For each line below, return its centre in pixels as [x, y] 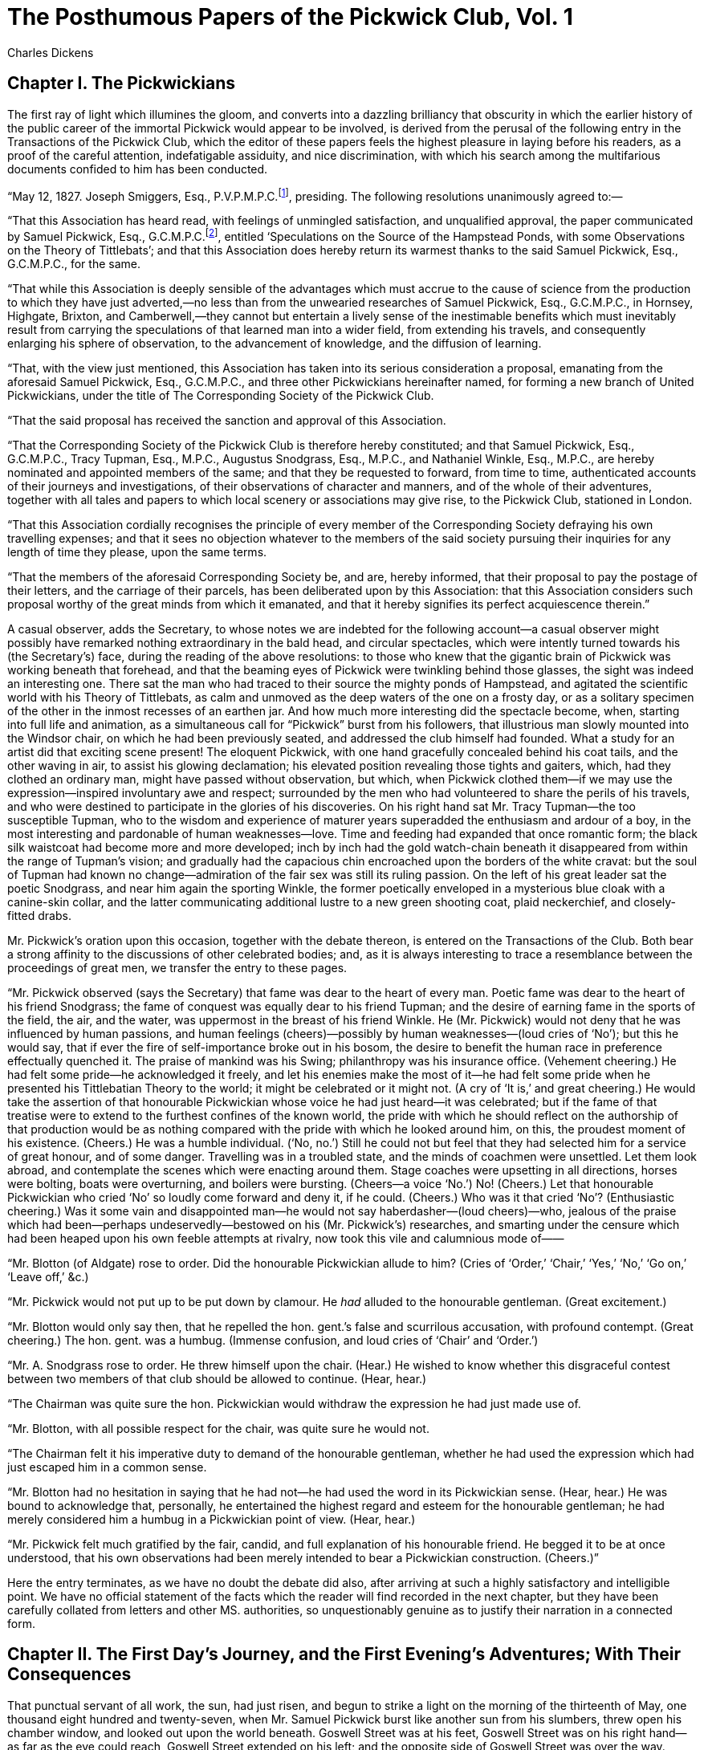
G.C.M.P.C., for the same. [74, 263]
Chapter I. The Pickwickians [122, 83]
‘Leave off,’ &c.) [48, 1276]
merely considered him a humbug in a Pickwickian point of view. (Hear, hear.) [212, 1519]
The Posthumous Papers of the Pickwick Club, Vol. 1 [290, 17]
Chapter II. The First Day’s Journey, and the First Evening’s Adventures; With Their [344, 1654]
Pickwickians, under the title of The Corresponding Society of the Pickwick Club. [221, 395]
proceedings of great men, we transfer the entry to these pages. [177, 967]
